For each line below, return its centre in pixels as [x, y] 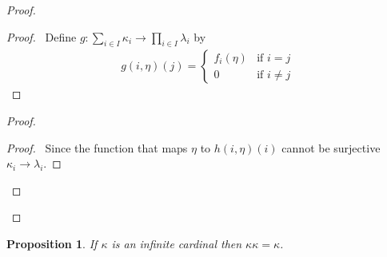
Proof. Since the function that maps [97, 147]
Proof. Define [42, 36]
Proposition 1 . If [52, 243]
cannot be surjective [331, 147]
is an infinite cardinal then [177, 243]
